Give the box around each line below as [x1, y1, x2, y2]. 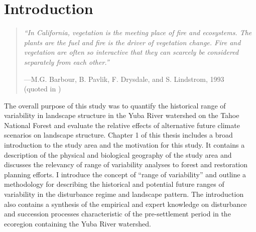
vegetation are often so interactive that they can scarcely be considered [24, 47, 239, 57]
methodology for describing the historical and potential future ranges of [4, 179, 224, 189]
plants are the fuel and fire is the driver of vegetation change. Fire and [24, 37, 241, 47]
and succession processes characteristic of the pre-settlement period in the [4, 208, 231, 219]
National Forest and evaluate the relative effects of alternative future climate [4, 120, 240, 130]
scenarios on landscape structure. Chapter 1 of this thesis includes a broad [4, 130, 233, 140]
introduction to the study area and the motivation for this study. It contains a [4, 140, 245, 150]
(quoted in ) [24, 83, 61, 94]
